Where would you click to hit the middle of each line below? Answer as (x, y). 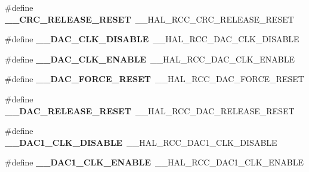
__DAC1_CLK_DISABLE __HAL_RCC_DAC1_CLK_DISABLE (141, 142)
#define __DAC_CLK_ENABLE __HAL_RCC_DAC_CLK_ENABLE (150, 59)
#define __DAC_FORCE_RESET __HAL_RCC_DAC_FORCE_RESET (154, 79)
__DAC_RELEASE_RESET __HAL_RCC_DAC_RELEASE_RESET (150, 110)
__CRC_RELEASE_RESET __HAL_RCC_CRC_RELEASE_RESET (149, 19)
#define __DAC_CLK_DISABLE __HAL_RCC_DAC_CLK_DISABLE (152, 39)
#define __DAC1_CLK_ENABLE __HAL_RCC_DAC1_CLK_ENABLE (154, 162)
